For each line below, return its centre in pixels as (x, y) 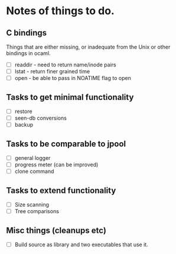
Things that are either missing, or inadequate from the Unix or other (88, 47)
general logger (32, 158)
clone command (34, 171)
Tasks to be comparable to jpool (66, 144)
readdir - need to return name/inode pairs (65, 65)
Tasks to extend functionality (61, 190)
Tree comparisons (37, 211)
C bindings (27, 33)
